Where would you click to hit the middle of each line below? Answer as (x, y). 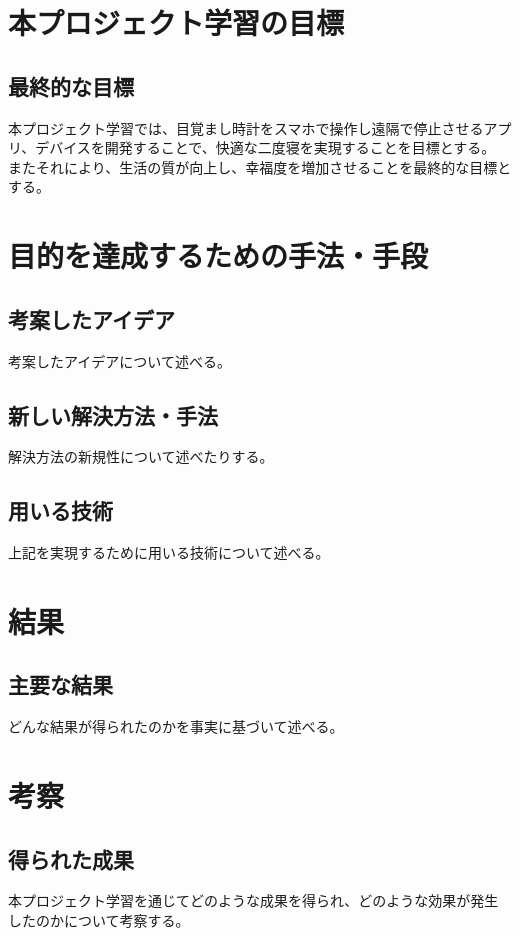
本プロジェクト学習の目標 (176, 22)
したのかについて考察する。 (99, 920)
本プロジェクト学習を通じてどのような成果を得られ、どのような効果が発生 (253, 900)
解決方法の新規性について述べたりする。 (141, 456)
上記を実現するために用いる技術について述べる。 (169, 552)
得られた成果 (71, 858)
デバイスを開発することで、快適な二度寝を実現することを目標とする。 (265, 147)
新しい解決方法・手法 (113, 414)
